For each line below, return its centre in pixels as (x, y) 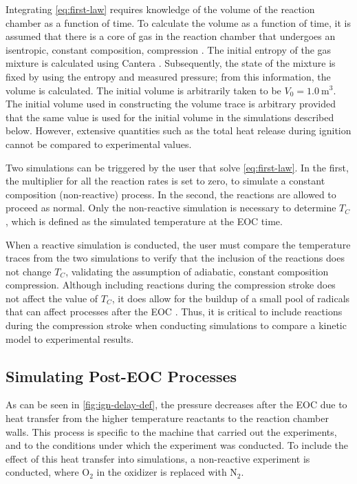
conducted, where (42, 472)
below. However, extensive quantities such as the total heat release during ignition (178, 130)
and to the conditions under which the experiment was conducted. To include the (177, 445)
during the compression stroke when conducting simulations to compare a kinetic (176, 325)
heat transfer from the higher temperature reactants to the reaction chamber (167, 418)
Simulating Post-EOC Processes (121, 376)
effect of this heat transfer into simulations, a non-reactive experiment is (158, 458)
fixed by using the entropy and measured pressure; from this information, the (168, 76)
